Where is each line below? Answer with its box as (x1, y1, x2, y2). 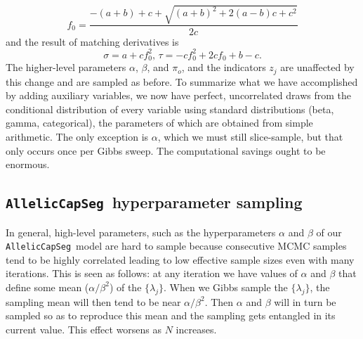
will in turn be (274, 294, 336, 309)
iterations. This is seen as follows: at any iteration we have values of (6, 266, 298, 281)
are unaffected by (280, 60, 355, 75)
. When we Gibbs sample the (164, 279, 288, 294)
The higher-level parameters (6, 60, 126, 75)
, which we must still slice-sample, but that (157, 129, 343, 143)
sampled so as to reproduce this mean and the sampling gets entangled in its (6, 308, 336, 323)
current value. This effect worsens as (6, 321, 162, 336)
